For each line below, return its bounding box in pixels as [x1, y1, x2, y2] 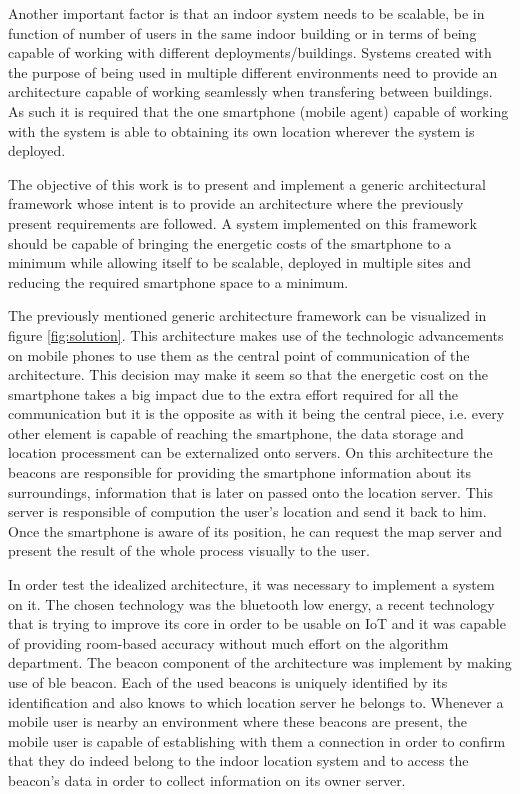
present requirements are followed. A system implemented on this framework [8, 212, 477, 233]
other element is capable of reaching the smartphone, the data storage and [8, 422, 464, 443]
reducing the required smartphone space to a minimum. [8, 271, 349, 292]
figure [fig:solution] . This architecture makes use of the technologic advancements [8, 324, 504, 345]
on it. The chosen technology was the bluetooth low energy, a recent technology [8, 593, 495, 614]
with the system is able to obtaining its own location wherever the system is [8, 120, 475, 141]
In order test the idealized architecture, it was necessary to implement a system [8, 574, 495, 595]
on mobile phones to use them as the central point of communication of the [8, 344, 470, 365]
